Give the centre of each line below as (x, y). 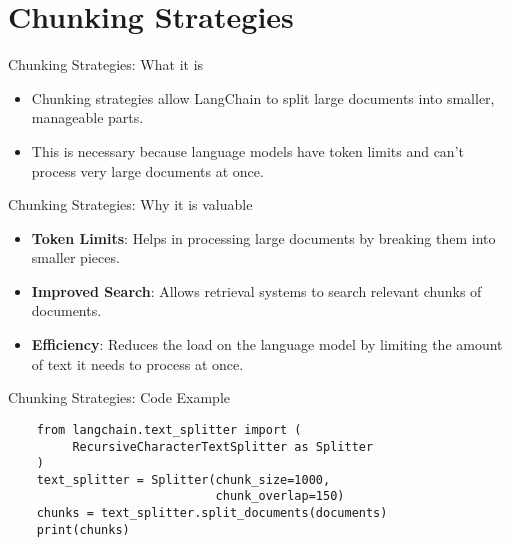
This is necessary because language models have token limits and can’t (247, 150)
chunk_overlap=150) (280, 496)
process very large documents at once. (147, 170)
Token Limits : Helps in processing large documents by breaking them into (263, 237)
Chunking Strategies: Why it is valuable (130, 204)
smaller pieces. (75, 257)
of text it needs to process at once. (137, 363)
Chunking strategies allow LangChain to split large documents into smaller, (263, 97)
